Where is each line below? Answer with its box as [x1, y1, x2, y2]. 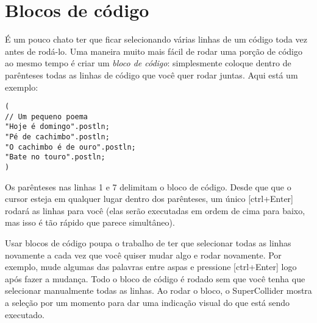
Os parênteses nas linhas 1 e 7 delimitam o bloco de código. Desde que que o [5, 180, 291, 193]
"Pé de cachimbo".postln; [5, 133, 110, 142]
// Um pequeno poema [5, 112, 88, 121]
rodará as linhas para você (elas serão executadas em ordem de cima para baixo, [5, 204, 305, 217]
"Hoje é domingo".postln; [5, 122, 110, 131]
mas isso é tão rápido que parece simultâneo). [5, 216, 175, 229]
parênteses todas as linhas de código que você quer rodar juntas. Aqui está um [5, 68, 298, 81]
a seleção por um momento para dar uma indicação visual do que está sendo [5, 296, 290, 309]
